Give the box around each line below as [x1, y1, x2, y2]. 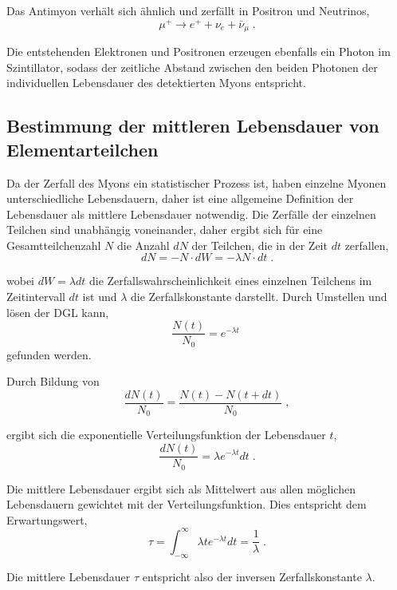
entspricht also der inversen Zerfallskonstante [142, 568, 362, 584]
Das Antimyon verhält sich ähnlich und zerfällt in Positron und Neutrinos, [6, 2, 370, 18]
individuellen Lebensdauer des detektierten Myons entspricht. [6, 74, 306, 91]
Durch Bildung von [6, 373, 100, 390]
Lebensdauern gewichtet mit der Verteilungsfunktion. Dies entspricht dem [6, 496, 367, 513]
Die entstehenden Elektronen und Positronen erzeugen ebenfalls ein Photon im [6, 43, 391, 60]
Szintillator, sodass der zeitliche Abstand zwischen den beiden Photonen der [6, 58, 378, 75]
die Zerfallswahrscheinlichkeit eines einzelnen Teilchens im [89, 272, 372, 289]
